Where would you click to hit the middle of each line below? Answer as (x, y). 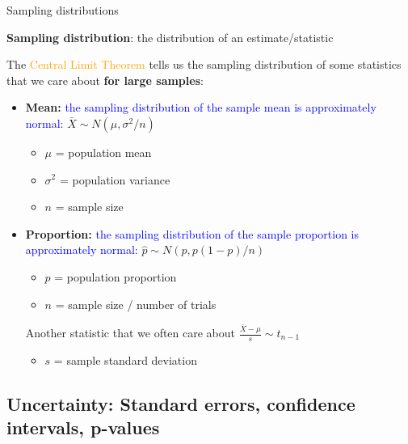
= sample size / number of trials (136, 304)
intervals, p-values (83, 427)
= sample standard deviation (125, 359)
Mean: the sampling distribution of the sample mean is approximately (201, 107)
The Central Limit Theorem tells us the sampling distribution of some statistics (204, 64)
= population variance (115, 179)
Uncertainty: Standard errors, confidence (181, 403)
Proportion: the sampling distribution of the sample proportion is (192, 233)
